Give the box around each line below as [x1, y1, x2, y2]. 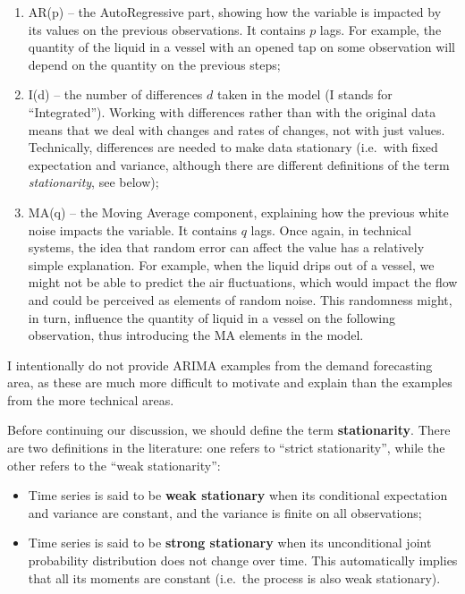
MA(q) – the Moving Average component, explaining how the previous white [28, 202, 449, 221]
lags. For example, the [319, 20, 442, 38]
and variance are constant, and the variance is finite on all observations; [28, 503, 422, 522]
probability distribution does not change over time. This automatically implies [28, 551, 458, 570]
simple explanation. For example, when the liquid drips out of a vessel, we [28, 255, 435, 274]
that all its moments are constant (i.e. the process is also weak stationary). [28, 568, 441, 587]
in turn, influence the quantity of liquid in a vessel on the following [28, 308, 395, 327]
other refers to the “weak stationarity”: [7, 455, 221, 474]
